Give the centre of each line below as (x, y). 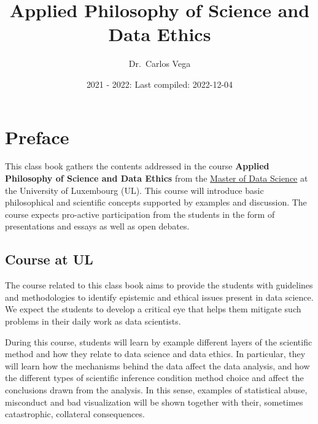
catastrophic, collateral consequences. (75, 414)
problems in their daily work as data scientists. (93, 321)
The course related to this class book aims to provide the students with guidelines (159, 285)
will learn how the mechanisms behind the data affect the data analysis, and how (157, 365)
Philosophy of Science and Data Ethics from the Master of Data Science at (157, 178)
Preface (37, 137)
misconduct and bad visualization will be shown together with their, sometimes (154, 402)
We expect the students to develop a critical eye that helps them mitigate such (153, 309)
